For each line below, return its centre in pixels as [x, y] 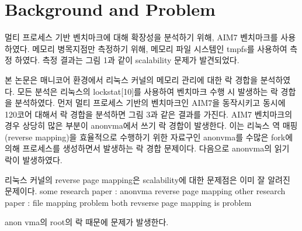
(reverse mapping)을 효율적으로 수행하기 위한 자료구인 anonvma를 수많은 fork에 [149, 137]
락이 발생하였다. [34, 160]
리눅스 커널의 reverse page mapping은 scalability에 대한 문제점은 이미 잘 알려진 [147, 179]
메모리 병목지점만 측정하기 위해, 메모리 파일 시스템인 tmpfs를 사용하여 [160, 48]
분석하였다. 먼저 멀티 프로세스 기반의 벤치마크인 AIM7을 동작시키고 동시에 [150, 103]
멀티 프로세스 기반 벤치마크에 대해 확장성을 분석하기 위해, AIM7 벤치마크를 [141, 37]
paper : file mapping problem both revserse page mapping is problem [128, 202]
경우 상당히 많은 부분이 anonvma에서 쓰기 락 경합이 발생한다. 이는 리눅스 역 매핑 [151, 125]
